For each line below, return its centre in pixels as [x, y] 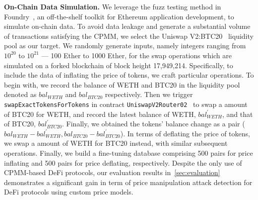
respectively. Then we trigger [149, 94]
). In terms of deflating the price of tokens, [185, 133]
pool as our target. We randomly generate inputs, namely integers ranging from [125, 46]
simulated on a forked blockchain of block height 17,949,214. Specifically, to [119, 65]
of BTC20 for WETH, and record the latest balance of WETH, [100, 114]
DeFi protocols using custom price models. [69, 192]
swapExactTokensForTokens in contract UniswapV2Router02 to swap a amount [126, 104]
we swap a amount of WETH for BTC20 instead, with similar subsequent [116, 143]
